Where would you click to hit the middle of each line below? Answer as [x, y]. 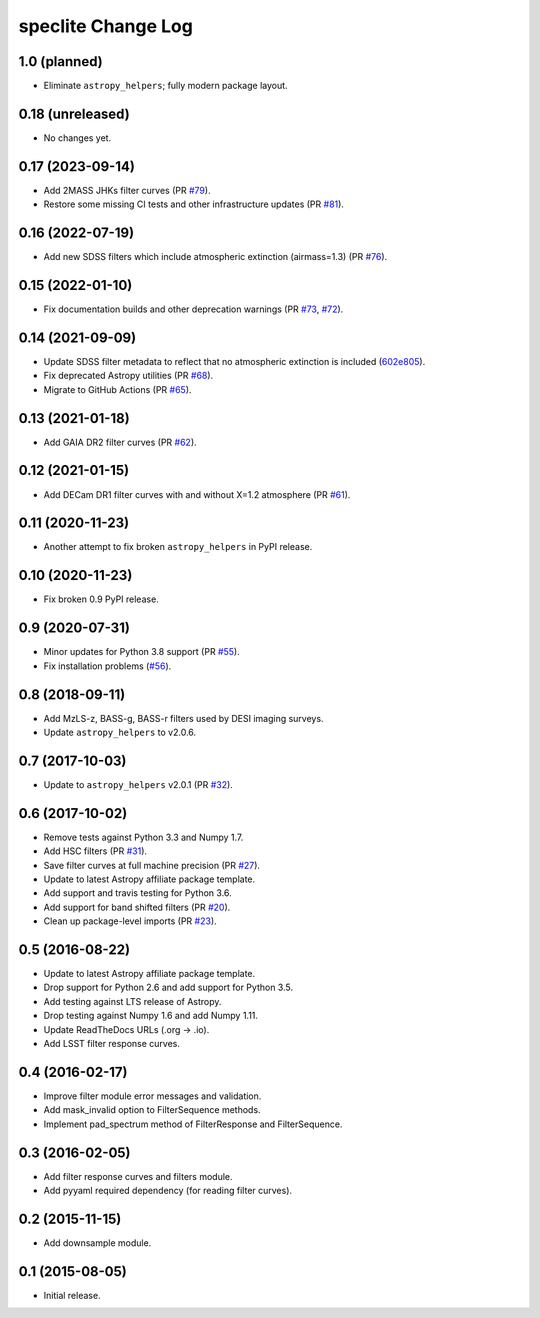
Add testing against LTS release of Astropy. [132, 1001]
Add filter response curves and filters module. [138, 1176]
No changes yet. [77, 137]
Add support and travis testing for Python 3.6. [137, 893]
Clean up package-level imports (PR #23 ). [130, 921]
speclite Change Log [106, 26]
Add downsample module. [97, 1242]
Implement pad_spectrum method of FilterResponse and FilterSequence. [193, 1124]
